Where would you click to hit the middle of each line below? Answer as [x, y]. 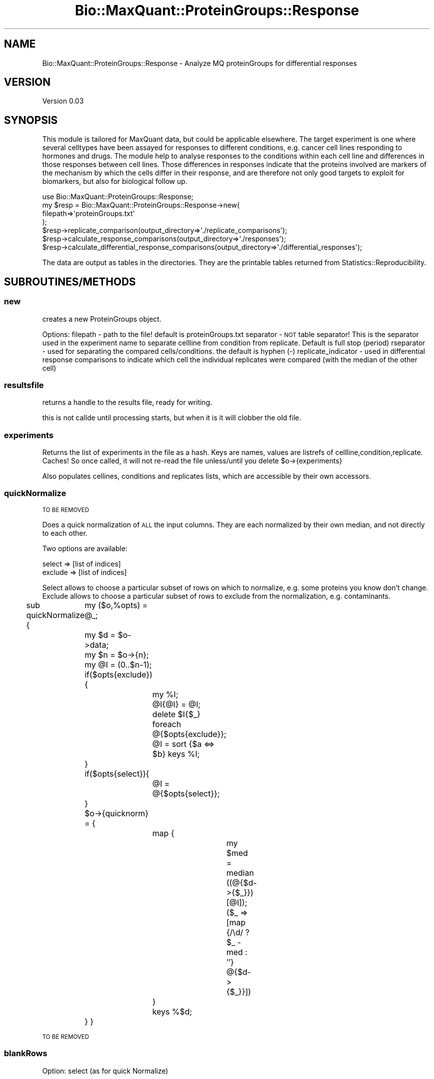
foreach [167, 724]
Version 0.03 [63, 101]
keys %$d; [172, 1011]
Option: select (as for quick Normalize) [105, 1071]
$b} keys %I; [176, 754]
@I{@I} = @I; [176, 704]
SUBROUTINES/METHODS [70, 282]
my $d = [100, 635]
